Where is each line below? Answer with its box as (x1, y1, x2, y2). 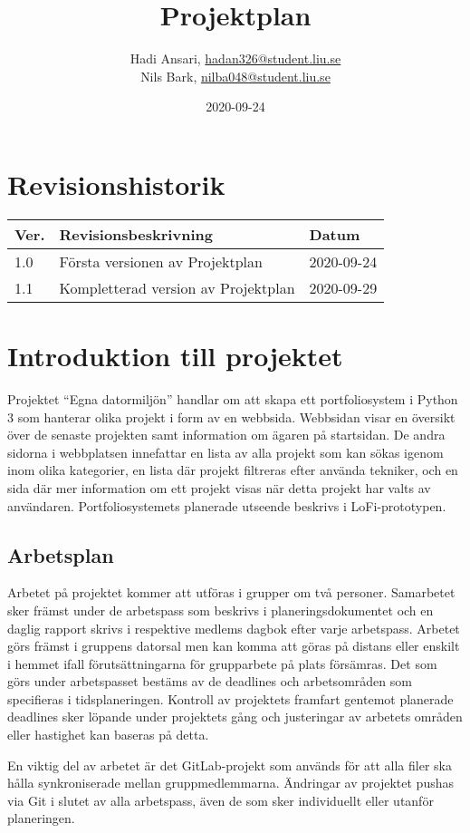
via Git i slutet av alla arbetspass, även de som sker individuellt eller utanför (7, 790, 434, 809)
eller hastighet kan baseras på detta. (7, 725, 209, 744)
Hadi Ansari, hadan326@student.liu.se (129, 49, 341, 68)
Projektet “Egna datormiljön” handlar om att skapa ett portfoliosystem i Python (7, 389, 458, 408)
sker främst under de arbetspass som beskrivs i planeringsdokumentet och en (7, 600, 434, 619)
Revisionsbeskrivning (59, 223, 213, 245)
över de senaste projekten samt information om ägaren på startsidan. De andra (7, 425, 446, 444)
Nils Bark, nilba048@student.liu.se (140, 66, 331, 85)
